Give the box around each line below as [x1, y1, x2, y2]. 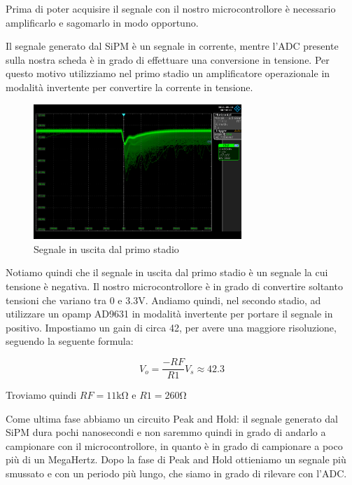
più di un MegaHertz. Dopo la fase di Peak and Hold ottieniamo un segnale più [6, 452, 346, 467]
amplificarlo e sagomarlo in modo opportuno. [6, 15, 199, 29]
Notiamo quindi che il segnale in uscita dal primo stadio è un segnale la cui [6, 265, 328, 280]
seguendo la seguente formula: [6, 334, 134, 348]
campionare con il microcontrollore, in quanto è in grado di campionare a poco [6, 438, 343, 453]
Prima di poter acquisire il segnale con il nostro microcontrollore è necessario [6, 1, 336, 15]
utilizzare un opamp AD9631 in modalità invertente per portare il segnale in [6, 306, 333, 321]
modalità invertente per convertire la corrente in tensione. [6, 79, 253, 94]
